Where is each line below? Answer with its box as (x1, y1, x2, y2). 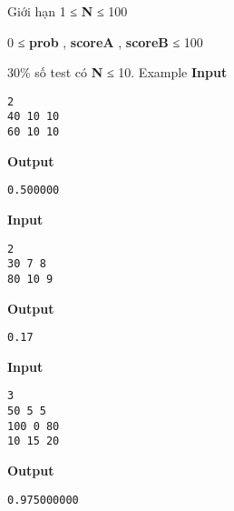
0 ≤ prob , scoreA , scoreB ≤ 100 (7, 32, 203, 51)
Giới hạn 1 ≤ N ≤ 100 (7, 2, 128, 20)
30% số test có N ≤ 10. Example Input (7, 63, 228, 82)
